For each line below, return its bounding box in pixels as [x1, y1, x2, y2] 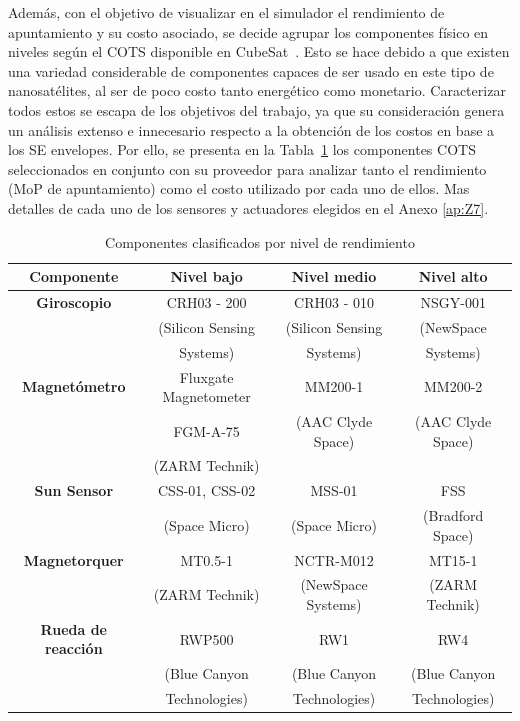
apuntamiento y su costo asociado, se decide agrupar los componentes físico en [8, 21, 489, 42]
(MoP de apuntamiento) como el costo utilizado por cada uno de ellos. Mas [8, 178, 470, 199]
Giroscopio [36, 291, 112, 312]
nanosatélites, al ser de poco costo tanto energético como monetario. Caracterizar [8, 80, 506, 101]
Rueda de [40, 618, 107, 639]
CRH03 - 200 [166, 291, 247, 312]
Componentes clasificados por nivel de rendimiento [105, 231, 415, 252]
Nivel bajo [170, 266, 243, 287]
